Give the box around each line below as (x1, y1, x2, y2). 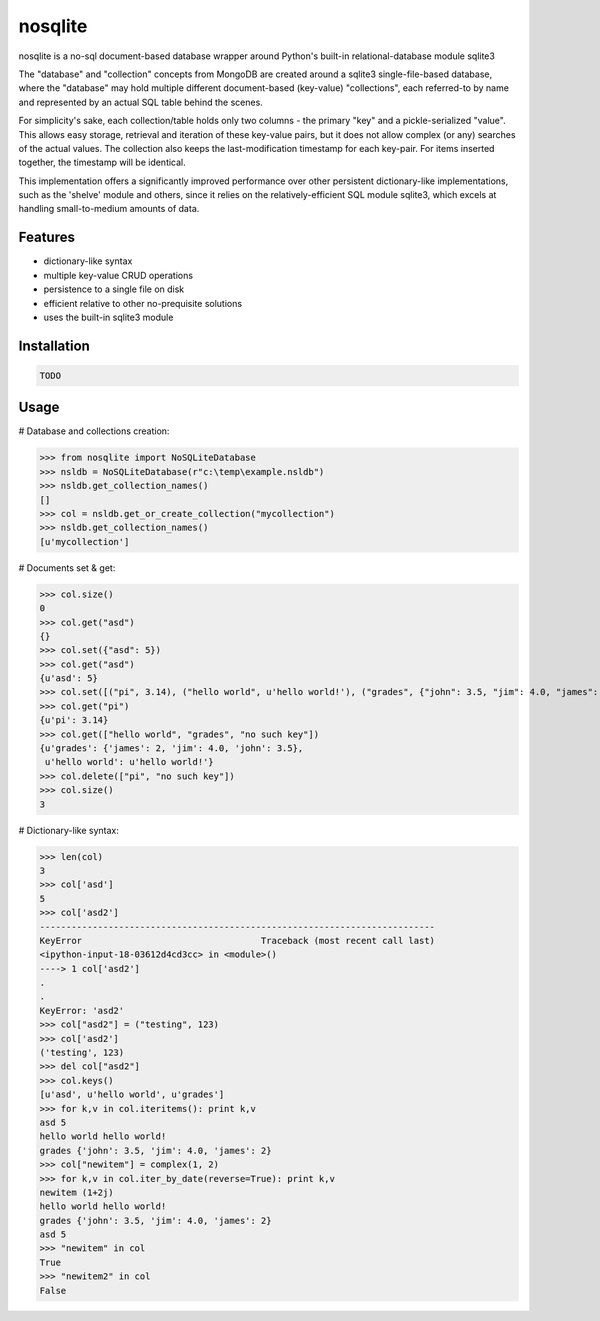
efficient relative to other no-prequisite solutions (43, 297, 243, 309)
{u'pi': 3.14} (39, 715, 109, 726)
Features (18, 229, 75, 246)
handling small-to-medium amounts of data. (18, 203, 200, 215)
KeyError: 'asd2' (39, 1005, 125, 1016)
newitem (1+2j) (39, 1186, 114, 1198)
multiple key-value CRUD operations (43, 269, 194, 281)
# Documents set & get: (18, 561, 116, 574)
